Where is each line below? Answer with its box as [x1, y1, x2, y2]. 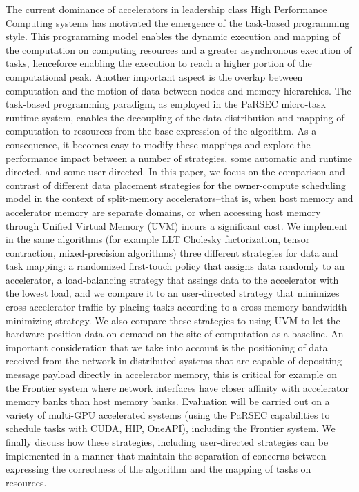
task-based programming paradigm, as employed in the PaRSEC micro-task [6, 97, 326, 111]
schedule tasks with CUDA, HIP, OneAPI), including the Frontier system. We [6, 421, 336, 435]
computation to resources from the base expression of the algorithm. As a [6, 124, 317, 138]
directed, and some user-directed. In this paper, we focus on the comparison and [6, 164, 345, 179]
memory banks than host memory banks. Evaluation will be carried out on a [6, 394, 330, 409]
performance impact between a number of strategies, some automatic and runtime [6, 150, 353, 165]
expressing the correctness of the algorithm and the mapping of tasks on [6, 462, 311, 476]
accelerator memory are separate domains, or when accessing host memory [6, 204, 321, 219]
